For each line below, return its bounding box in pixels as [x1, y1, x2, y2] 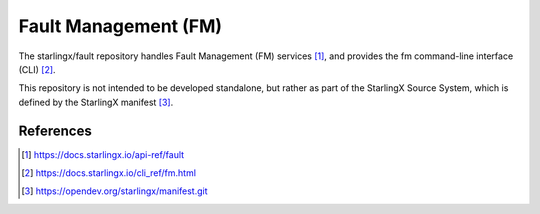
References [18, 122, 92, 139]
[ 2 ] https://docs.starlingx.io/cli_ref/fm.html [21, 167, 197, 179]
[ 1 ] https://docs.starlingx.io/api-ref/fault [21, 148, 185, 160]
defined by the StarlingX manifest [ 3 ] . [18, 96, 174, 108]
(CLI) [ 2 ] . [18, 63, 56, 75]
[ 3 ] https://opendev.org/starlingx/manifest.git [21, 185, 209, 197]
